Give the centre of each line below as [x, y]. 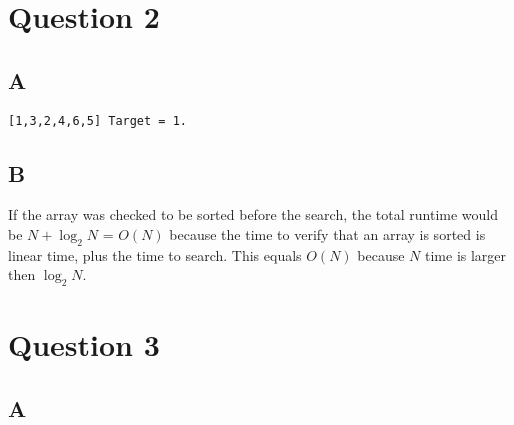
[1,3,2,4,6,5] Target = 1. [97, 120]
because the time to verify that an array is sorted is [327, 234]
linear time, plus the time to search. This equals [155, 254]
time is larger [466, 254]
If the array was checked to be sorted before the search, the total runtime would [253, 214]
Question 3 [84, 344]
